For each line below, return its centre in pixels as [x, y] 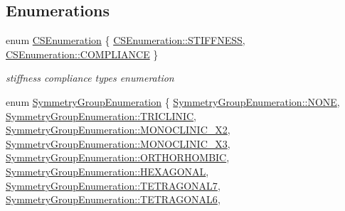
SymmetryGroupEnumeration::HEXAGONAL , [107, 171]
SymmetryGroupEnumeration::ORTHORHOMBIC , [118, 157]
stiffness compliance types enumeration [90, 78]
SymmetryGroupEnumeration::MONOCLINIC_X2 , [118, 130]
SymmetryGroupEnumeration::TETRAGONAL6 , [113, 199]
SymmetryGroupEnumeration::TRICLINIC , [101, 115]
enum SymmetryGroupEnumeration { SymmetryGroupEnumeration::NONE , [173, 101]
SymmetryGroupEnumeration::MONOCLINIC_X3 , [118, 143]
